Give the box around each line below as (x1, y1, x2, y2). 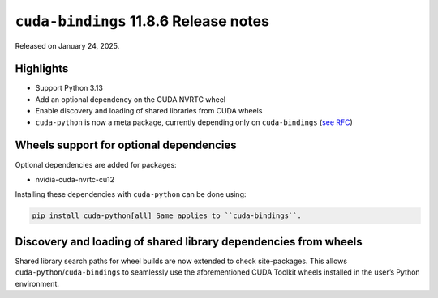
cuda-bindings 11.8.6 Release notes (15, 12, 269, 30)
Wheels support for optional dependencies (15, 138, 237, 152)
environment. (15, 279, 60, 288)
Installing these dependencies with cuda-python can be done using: (15, 189, 247, 199)
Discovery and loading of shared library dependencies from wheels (15, 235, 363, 249)
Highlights (15, 62, 69, 76)
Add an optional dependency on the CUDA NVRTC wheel (35, 94, 226, 104)
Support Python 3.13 (35, 83, 103, 93)
